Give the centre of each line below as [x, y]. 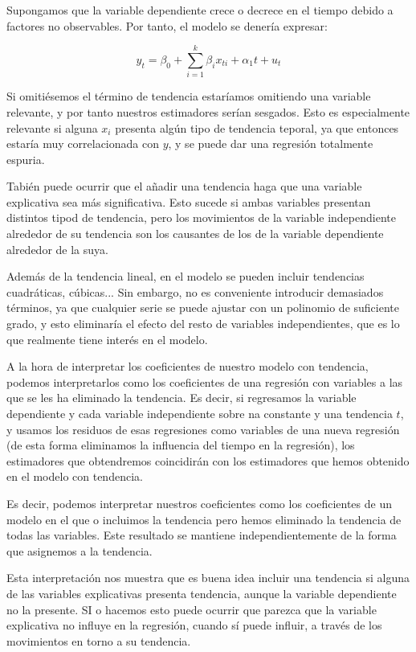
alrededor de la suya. [57, 249]
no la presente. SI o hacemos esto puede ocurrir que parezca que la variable [192, 609]
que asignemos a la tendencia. [80, 550]
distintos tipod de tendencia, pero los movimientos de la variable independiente [201, 217]
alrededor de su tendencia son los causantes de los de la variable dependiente [195, 234]
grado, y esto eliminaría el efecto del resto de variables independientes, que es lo [203, 324]
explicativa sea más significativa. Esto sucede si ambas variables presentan [189, 201]
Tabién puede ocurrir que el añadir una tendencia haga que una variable [184, 186]
